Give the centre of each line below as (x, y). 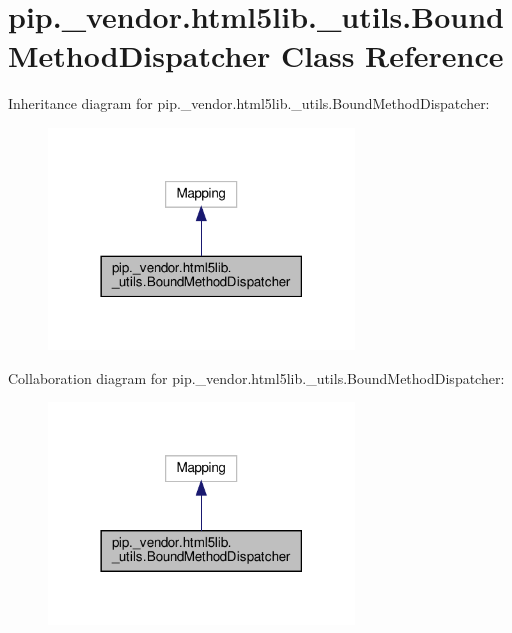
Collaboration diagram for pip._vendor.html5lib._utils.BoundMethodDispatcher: (256, 377)
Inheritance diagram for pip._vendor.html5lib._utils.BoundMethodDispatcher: (249, 103)
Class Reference (392, 55)
